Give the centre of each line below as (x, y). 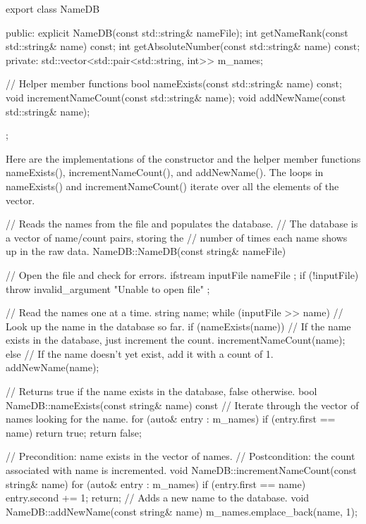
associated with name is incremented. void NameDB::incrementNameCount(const (181, 470)
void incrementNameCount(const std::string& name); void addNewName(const (176, 97)
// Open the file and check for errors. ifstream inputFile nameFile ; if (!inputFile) (182, 274)
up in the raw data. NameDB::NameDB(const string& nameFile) (146, 251)
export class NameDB (53, 8)
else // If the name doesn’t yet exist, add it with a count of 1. (140, 353)
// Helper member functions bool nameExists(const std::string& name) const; (174, 83)
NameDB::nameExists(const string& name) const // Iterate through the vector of (182, 405)
